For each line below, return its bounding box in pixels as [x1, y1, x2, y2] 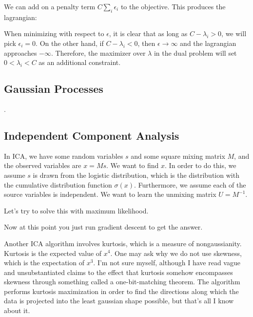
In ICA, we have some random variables [4, 150, 123, 161]
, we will [221, 28, 247, 39]
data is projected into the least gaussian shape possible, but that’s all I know [4, 296, 234, 306]
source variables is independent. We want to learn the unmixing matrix [4, 189, 216, 199]
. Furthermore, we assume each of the [134, 179, 246, 190]
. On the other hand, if [36, 38, 104, 48]
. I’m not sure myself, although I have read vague [93, 257, 240, 268]
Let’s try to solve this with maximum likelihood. [4, 205, 149, 215]
